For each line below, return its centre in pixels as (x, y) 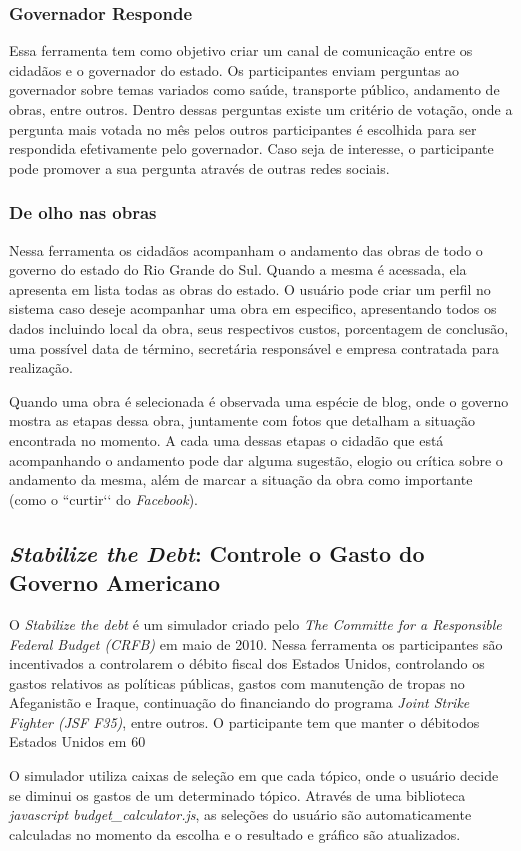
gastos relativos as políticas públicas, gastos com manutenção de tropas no (237, 682)
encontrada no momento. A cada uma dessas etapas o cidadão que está (226, 439)
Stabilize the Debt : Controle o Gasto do (217, 552)
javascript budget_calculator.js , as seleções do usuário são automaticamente (240, 814)
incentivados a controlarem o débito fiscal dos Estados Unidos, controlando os (247, 663)
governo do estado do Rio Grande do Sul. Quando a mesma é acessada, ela (238, 269)
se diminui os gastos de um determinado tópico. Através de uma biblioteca (237, 794)
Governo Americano (115, 582)
